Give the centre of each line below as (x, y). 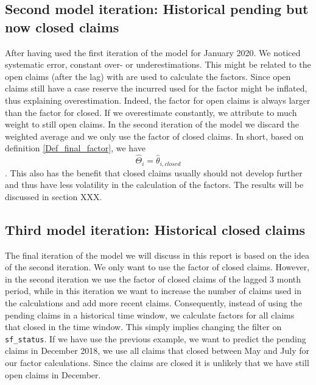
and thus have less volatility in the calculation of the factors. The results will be (154, 185)
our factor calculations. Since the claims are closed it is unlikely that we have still (157, 362)
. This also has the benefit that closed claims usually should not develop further (154, 172)
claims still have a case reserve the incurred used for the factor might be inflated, (156, 88)
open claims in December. (53, 374)
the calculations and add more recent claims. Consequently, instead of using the (154, 302)
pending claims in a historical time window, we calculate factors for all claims (150, 315)
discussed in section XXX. (54, 196)
